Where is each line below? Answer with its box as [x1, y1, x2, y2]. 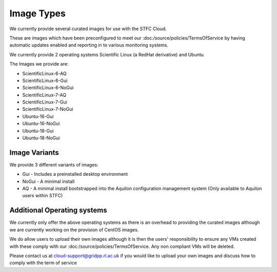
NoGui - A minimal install [22, 178, 75, 184]
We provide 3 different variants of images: [9, 161, 98, 168]
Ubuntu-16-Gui [22, 113, 54, 119]
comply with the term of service [9, 260, 77, 266]
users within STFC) [22, 193, 63, 199]
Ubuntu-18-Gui [22, 128, 54, 134]
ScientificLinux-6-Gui [22, 77, 68, 83]
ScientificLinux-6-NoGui [22, 85, 74, 91]
